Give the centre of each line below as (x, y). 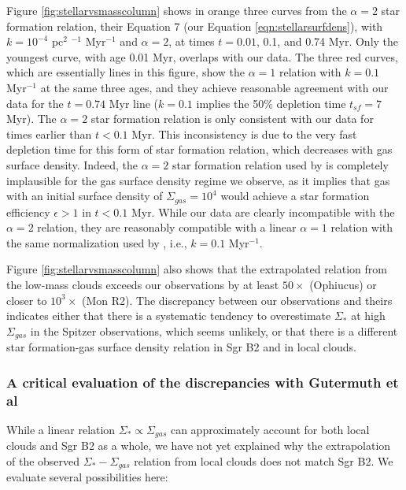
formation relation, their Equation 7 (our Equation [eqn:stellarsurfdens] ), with (195, 26)
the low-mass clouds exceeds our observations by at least (143, 284)
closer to (27, 300)
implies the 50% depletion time (271, 103)
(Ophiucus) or (343, 284)
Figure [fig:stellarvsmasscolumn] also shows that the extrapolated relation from (197, 269)
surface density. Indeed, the (72, 164)
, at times (192, 41)
